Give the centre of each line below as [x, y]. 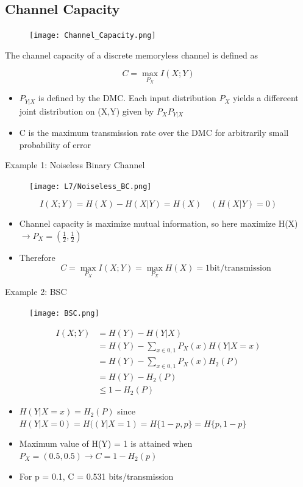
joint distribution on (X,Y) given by [87, 111]
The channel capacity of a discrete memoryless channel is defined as [131, 55]
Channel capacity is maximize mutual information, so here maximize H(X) [159, 223]
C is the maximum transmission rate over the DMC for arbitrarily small [154, 132]
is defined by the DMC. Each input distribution [127, 98]
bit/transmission [241, 268]
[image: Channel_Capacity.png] [93, 36]
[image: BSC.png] [64, 313]
